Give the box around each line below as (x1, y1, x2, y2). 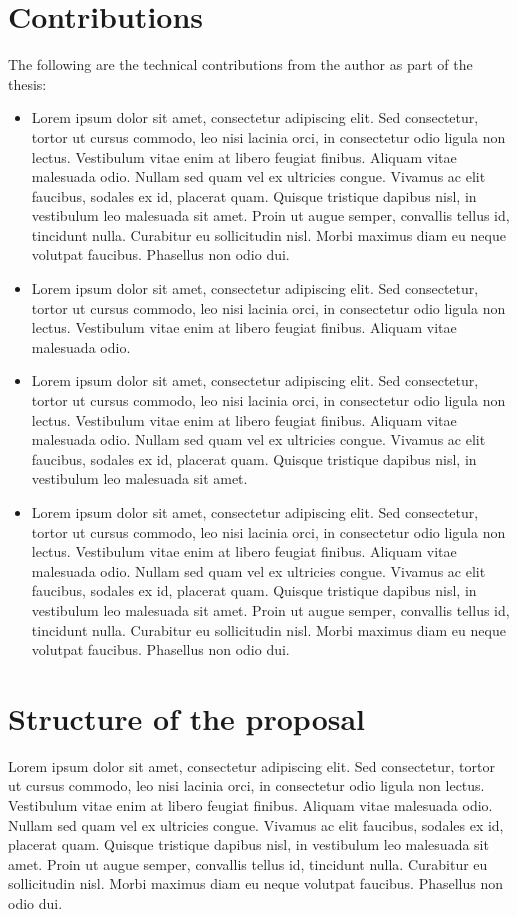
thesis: (8, 73, 47, 94)
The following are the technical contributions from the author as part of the (8, 54, 473, 75)
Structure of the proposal (8, 697, 366, 738)
